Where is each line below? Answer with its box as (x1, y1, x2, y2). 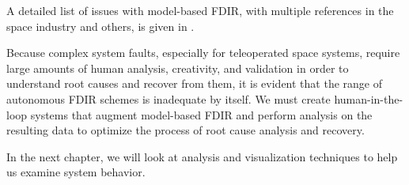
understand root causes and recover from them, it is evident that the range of (6, 75, 382, 92)
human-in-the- (334, 90, 403, 107)
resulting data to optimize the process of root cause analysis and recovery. (6, 122, 365, 138)
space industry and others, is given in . (6, 17, 195, 34)
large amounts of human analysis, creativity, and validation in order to (6, 59, 349, 76)
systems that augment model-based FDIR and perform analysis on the (30, 106, 373, 123)
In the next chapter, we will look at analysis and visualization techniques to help (6, 148, 398, 164)
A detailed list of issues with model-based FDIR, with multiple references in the (6, 2, 394, 18)
